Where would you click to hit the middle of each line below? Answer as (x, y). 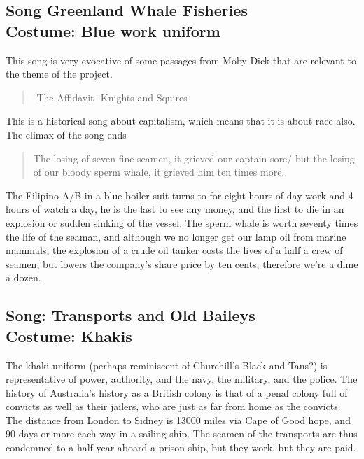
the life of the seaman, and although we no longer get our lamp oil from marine (176, 236)
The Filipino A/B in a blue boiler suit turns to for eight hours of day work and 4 (180, 195)
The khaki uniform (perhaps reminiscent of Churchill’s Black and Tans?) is (167, 365)
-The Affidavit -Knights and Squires (110, 97)
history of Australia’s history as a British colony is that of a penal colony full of (177, 392)
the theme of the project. (59, 74)
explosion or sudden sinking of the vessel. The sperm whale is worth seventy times (182, 222)
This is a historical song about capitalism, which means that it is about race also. (181, 121)
